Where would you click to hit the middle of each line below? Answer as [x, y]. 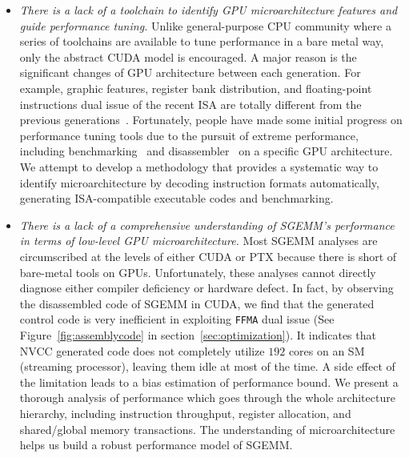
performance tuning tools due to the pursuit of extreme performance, [189, 135]
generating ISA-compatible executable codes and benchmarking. [176, 198]
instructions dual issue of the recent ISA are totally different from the [190, 104]
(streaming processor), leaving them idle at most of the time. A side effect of [207, 366]
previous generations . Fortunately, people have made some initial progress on [211, 120]
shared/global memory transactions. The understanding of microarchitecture [207, 429]
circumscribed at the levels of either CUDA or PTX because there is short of [208, 256]
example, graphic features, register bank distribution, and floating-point [196, 88]
